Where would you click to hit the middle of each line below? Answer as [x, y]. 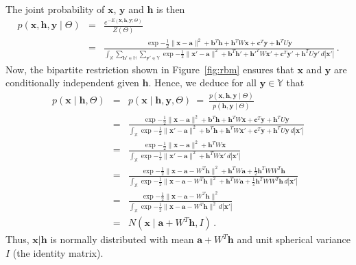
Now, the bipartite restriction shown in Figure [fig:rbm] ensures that [150, 69]
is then [171, 9]
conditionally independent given [72, 83]
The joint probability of [55, 9]
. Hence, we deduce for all [203, 83]
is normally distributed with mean [122, 239]
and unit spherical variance [294, 239]
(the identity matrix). [58, 252]
